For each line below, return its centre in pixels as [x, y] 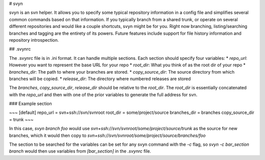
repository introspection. [34, 40]
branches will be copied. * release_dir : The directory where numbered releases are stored [100, 79]
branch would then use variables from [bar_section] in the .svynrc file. [80, 151]
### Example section [30, 104]
